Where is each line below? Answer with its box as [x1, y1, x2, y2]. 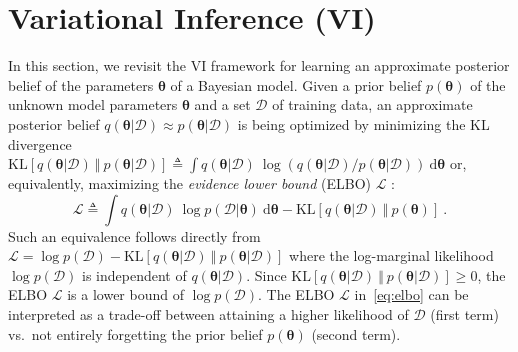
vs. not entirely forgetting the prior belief [8, 323, 263, 344]
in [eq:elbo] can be [354, 284, 469, 305]
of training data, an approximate [272, 94, 473, 115]
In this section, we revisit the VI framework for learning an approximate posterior [8, 55, 510, 76]
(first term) [430, 304, 499, 325]
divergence [8, 133, 72, 154]
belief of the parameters [8, 74, 154, 95]
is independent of [82, 264, 187, 285]
